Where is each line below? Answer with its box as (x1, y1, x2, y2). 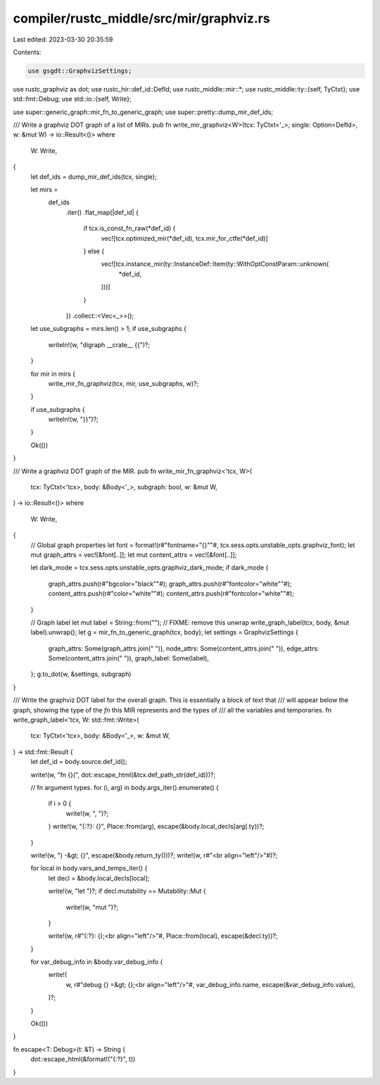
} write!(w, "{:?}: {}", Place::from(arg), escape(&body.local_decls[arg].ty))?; (48, 822, 265, 831)
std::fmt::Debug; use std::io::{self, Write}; (13, 95, 132, 104)
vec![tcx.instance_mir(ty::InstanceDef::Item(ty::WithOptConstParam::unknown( (101, 260, 329, 268)
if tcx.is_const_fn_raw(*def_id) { (83, 224, 176, 232)
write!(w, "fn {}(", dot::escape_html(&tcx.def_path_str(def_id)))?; (30, 770, 216, 779)
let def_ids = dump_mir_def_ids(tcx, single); (30, 173, 158, 181)
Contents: (13, 48, 42, 56)
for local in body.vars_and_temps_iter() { (30, 864, 148, 872)
